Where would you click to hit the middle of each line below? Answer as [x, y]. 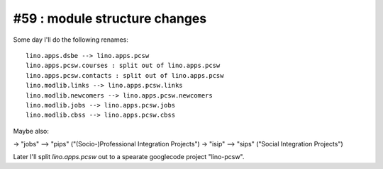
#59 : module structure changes [110, 18]
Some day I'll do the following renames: [71, 40]
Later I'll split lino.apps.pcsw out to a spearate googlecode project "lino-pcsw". [129, 157]
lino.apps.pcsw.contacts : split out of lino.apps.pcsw [125, 75]
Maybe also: [31, 131]
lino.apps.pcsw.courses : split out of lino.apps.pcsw [123, 66]
